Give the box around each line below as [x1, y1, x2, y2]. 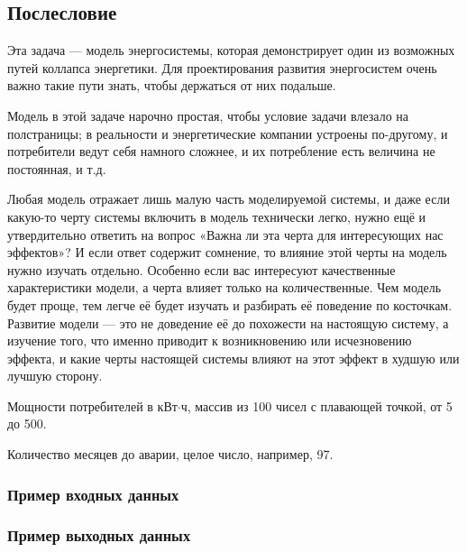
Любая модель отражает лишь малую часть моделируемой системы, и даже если [7, 189, 450, 208]
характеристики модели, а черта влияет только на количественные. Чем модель [7, 278, 442, 297]
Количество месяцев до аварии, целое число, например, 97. [7, 445, 334, 464]
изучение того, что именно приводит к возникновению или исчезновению [7, 331, 412, 350]
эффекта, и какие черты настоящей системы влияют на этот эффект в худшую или [7, 348, 460, 367]
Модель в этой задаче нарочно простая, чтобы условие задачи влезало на [7, 106, 409, 124]
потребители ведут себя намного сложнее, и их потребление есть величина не [7, 142, 435, 161]
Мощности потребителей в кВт [7, 396, 178, 415]
